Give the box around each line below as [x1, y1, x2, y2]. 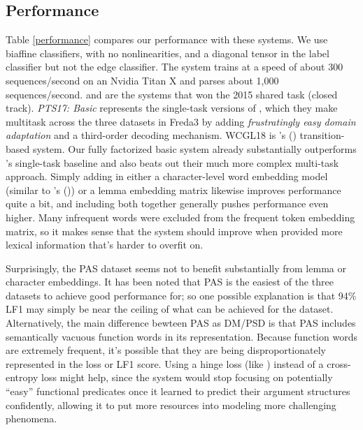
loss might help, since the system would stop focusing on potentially [41, 370, 333, 385]
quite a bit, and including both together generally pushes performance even [6, 196, 329, 211]
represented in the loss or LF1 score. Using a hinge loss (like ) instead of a [6, 356, 324, 371]
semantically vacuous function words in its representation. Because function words [6, 329, 357, 343]
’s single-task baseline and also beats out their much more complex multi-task [6, 155, 339, 170]
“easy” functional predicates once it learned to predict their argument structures [6, 384, 350, 399]
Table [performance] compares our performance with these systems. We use [6, 32, 328, 47]
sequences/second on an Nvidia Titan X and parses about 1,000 [6, 73, 279, 87]
